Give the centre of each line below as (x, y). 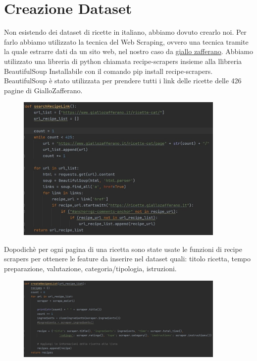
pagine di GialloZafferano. (43, 90)
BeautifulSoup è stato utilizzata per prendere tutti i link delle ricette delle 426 (123, 81)
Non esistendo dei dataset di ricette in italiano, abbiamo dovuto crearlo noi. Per (125, 32)
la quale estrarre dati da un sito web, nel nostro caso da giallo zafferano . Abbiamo (128, 51)
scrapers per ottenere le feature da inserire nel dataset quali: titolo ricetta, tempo (127, 259)
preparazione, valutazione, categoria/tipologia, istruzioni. (90, 268)
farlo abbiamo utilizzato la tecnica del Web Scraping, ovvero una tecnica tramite (126, 41)
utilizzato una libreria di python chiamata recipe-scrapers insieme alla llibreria (123, 61)
